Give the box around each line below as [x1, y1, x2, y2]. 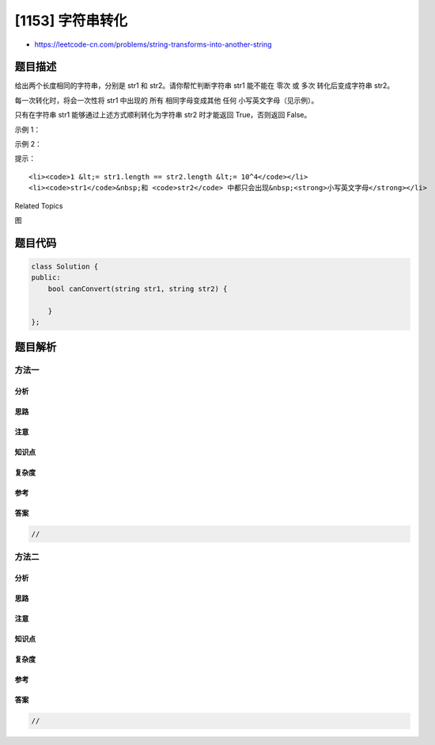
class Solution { [31, 262, 99, 271]
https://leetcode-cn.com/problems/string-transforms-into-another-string [34, 40, 272, 49]
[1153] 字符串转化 [14, 12, 128, 29]
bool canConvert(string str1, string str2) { [47, 284, 228, 293]
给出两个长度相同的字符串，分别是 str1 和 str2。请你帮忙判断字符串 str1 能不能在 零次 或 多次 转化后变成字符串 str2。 [14, 81, 395, 90]
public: [31, 273, 61, 282]
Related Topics [14, 201, 63, 210]
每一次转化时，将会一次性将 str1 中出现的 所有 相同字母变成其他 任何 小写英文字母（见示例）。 [14, 95, 319, 105]
